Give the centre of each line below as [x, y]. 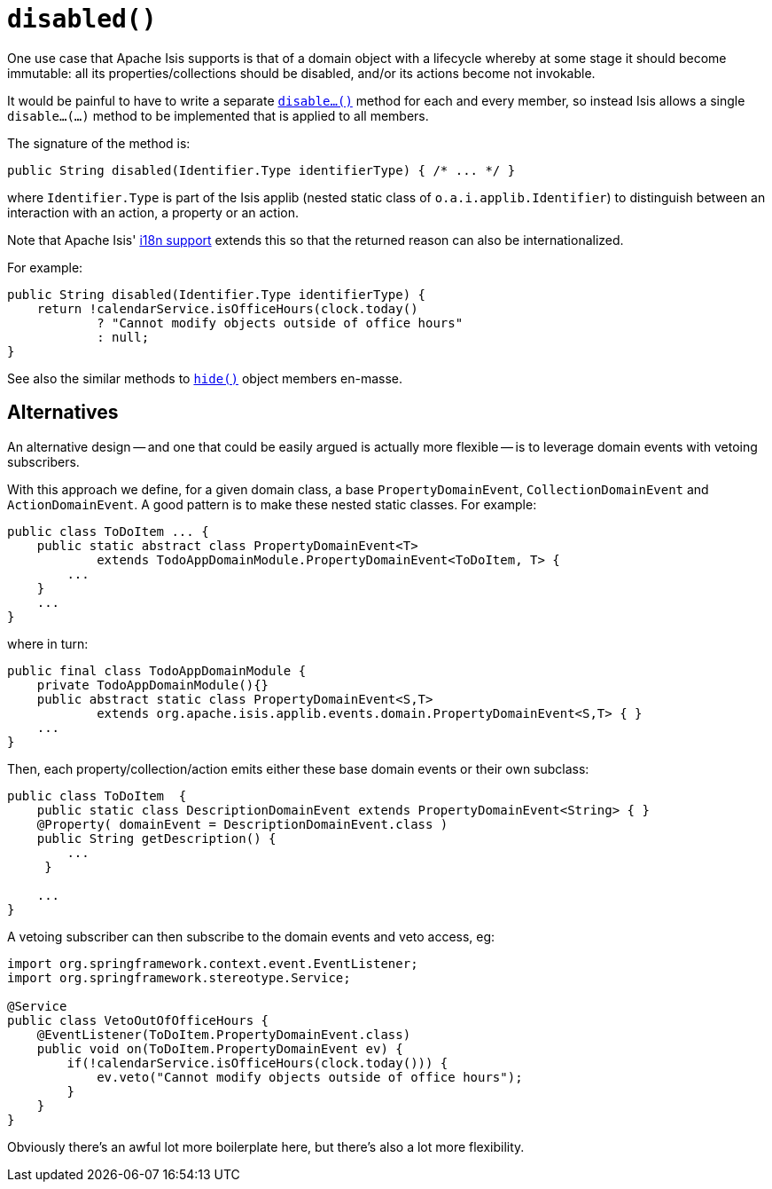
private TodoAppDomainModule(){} [153, 685]
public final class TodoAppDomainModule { [157, 670]
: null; [123, 337]
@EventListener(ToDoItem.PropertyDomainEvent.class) [224, 1034]
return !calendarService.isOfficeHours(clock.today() [227, 308]
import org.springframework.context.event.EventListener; [213, 963]
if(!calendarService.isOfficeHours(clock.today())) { [257, 1063]
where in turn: [48, 643]
